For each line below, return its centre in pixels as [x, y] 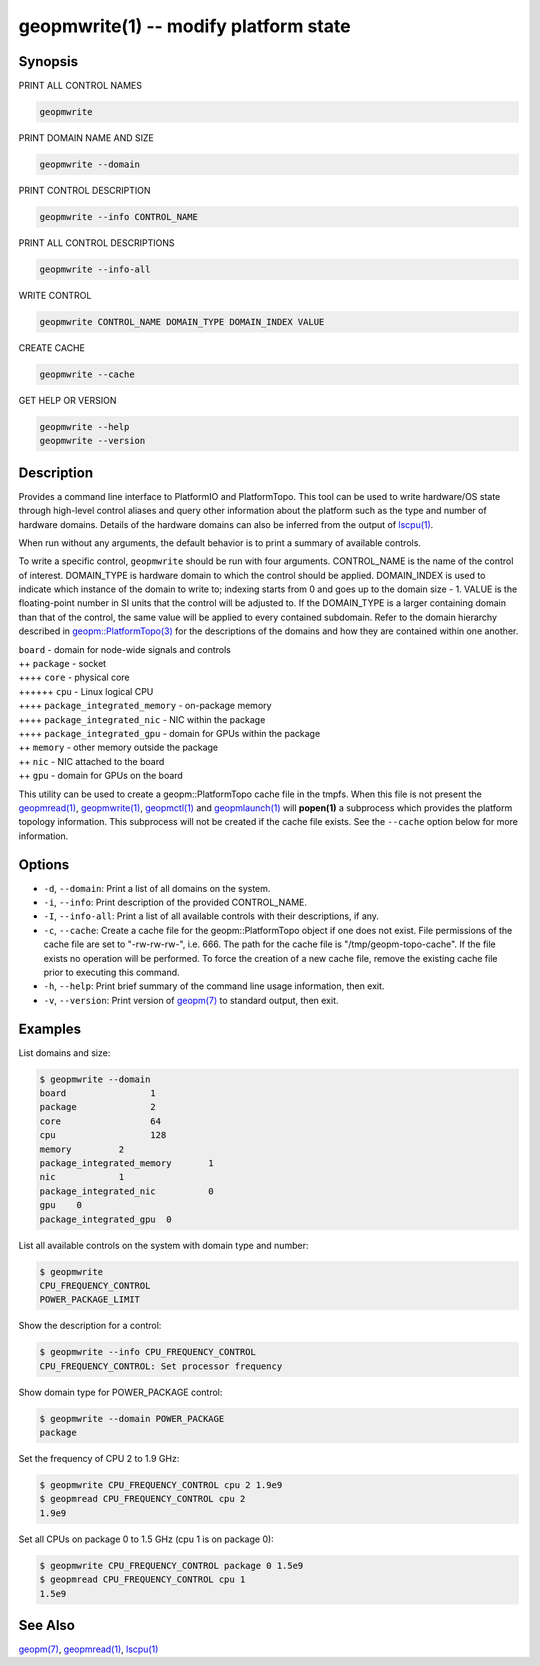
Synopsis [48, 61]
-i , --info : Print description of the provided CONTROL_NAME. [175, 902]
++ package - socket [62, 664]
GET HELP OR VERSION [67, 400]
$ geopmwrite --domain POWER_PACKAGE [132, 1418]
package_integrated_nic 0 [126, 1191]
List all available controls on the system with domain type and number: [163, 1245]
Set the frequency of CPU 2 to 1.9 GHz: [99, 1459]
